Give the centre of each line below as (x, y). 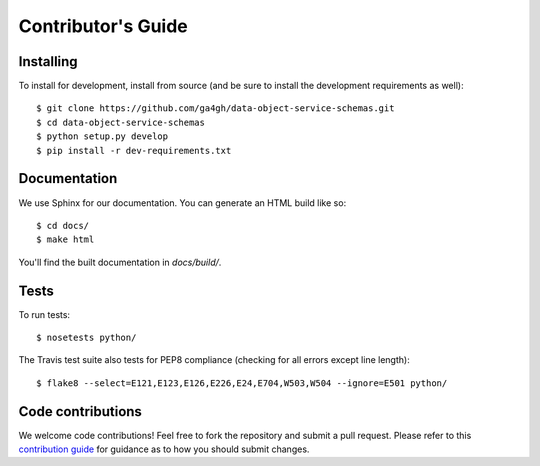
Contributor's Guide (103, 26)
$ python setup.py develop (102, 136)
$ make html (65, 239)
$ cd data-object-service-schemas (120, 122)
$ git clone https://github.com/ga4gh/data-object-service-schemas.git (215, 108)
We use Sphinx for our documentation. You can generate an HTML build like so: (182, 202)
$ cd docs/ (63, 225)
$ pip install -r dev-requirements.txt (134, 150)
